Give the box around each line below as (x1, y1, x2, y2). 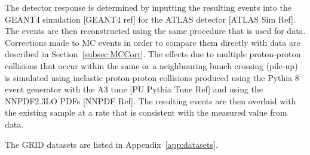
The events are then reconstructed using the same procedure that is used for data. (5, 24, 306, 37)
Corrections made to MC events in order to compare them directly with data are (5, 36, 300, 48)
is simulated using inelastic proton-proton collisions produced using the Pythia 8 (5, 71, 299, 83)
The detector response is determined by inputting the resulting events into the (5, 1, 292, 13)
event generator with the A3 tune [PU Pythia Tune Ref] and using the (5, 83, 263, 95)
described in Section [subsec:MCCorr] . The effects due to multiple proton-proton (5, 48, 301, 60)
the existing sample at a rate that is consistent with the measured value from (5, 106, 287, 119)
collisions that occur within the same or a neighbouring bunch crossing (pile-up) (5, 59, 298, 72)
